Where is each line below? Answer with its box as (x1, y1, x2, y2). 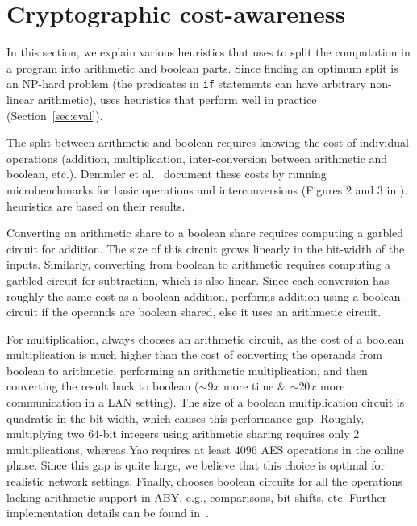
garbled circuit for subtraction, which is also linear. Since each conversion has (6, 271, 390, 288)
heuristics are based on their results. (6, 197, 186, 214)
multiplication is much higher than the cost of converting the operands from (6, 346, 382, 363)
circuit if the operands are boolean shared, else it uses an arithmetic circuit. (6, 303, 382, 320)
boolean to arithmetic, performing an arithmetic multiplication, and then (6, 361, 368, 378)
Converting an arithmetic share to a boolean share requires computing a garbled (6, 224, 404, 241)
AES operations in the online (261, 440, 405, 457)
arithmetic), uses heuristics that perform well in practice (37, 90, 317, 107)
